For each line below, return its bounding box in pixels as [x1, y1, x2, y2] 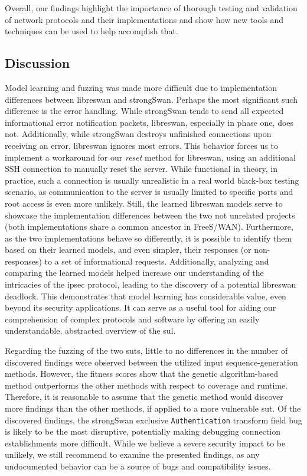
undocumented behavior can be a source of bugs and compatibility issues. [5, 460, 271, 472]
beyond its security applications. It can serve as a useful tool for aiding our [5, 301, 276, 314]
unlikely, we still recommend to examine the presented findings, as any [5, 448, 260, 461]
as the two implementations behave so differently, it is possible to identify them [5, 232, 292, 244]
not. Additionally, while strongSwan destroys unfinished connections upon [5, 128, 272, 140]
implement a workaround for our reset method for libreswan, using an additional [5, 151, 296, 163]
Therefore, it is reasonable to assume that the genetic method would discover [5, 390, 283, 403]
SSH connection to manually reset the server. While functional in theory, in [5, 162, 277, 175]
